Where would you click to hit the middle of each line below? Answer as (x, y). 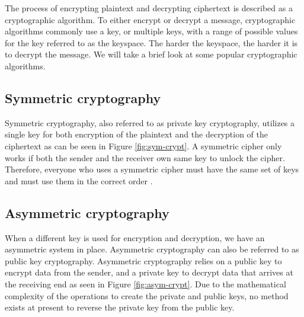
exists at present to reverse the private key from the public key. (120, 307)
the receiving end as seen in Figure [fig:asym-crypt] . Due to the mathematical (145, 284)
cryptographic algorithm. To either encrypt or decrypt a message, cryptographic (150, 19)
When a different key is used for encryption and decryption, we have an (135, 237)
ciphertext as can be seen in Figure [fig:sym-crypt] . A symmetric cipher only (143, 145)
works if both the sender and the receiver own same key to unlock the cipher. (145, 157)
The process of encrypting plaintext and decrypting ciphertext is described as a (149, 8)
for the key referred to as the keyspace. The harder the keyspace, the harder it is (151, 42)
